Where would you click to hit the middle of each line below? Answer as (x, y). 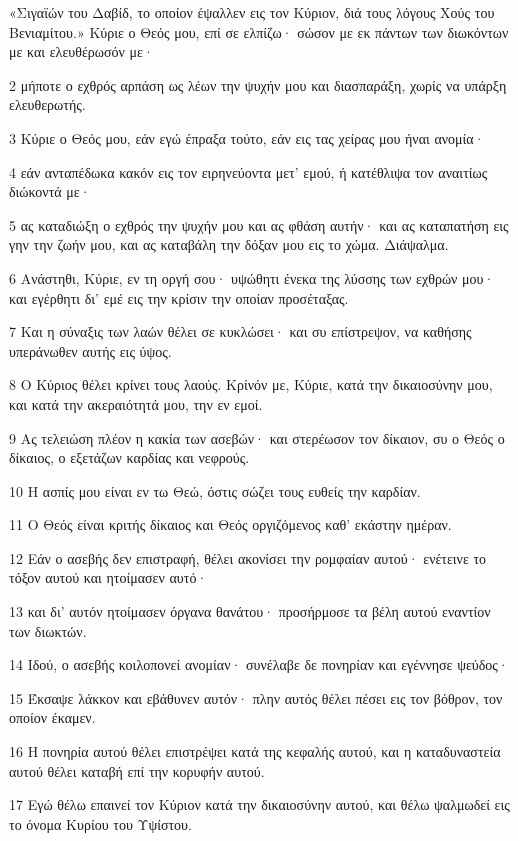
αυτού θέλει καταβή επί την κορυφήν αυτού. (137, 770)
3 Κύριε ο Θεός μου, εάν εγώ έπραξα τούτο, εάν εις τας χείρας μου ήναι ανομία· (247, 137)
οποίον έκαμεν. (52, 717)
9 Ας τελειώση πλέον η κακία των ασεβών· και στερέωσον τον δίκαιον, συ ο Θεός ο (257, 437)
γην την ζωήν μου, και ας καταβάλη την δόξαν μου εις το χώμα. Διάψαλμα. (229, 244)
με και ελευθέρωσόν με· (81, 51)
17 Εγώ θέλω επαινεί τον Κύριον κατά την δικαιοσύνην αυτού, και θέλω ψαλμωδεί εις (259, 804)
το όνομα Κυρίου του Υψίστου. (100, 823)
